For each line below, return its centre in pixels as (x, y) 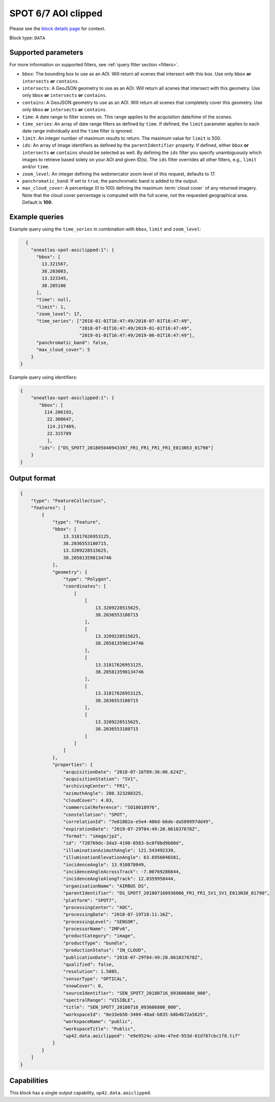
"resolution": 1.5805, (91, 972)
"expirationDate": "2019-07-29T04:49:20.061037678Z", (132, 829)
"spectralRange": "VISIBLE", (99, 1000)
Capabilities (29, 1080)
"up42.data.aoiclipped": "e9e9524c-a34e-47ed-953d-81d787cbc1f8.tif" (152, 1036)
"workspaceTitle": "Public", (99, 1029)
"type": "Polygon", (87, 579)
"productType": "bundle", (95, 943)
